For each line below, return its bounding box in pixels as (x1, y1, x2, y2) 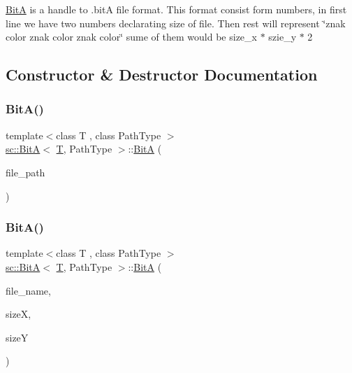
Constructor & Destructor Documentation (6, 64, 318, 85)
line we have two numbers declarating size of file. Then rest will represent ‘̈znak (6, 15, 346, 30)
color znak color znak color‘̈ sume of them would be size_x (6, 29, 257, 44)
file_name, (6, 283, 51, 297)
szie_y (268, 29, 297, 44)
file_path (6, 164, 45, 179)
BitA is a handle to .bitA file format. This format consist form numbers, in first (6, 2, 347, 16)
